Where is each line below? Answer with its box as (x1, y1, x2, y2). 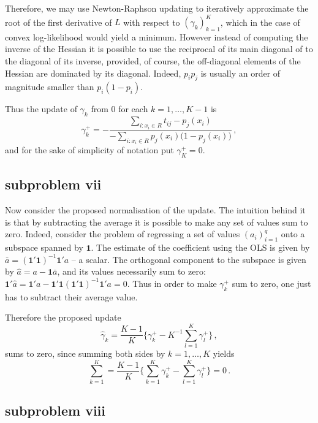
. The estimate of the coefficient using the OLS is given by (91, 241, 310, 254)
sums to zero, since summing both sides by (5, 347, 165, 360)
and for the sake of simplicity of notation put (5, 143, 174, 156)
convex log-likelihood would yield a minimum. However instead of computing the (5, 30, 308, 43)
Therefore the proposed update (5, 311, 121, 324)
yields (213, 347, 235, 360)
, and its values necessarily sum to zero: (57, 265, 206, 278)
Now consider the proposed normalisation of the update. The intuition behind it (5, 204, 306, 216)
